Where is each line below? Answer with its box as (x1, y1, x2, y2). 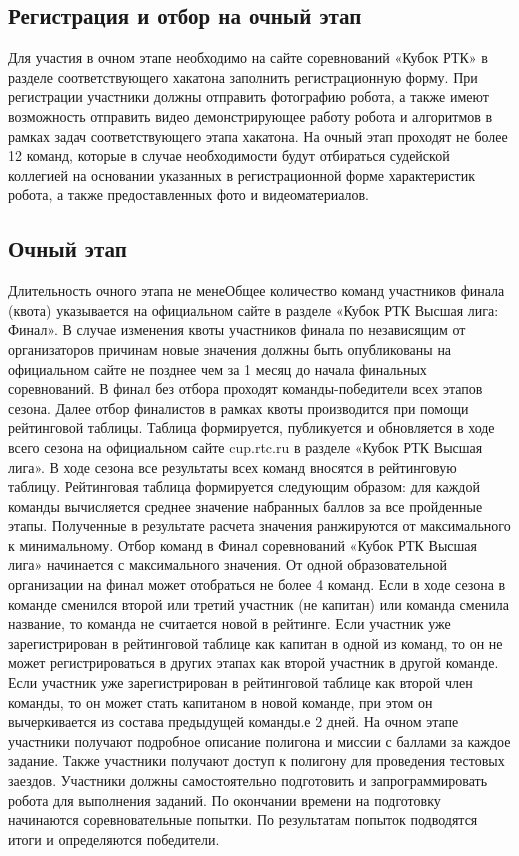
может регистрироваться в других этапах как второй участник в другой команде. (8, 652, 499, 673)
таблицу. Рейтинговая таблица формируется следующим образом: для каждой (8, 476, 480, 497)
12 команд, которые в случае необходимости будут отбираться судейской (8, 145, 450, 166)
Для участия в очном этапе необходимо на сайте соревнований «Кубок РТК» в (8, 47, 488, 68)
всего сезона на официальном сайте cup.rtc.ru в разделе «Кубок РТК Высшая (8, 436, 483, 457)
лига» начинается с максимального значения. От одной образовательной (8, 554, 448, 575)
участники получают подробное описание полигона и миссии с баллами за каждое (8, 730, 511, 751)
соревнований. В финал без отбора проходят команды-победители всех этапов (8, 378, 483, 399)
